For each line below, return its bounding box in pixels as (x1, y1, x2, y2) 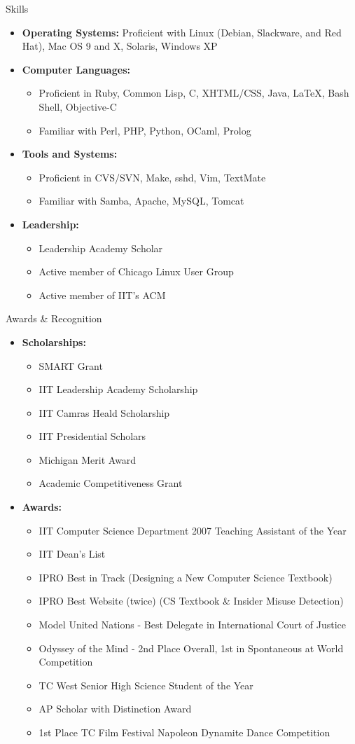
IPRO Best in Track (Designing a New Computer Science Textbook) (39, 570, 333, 584)
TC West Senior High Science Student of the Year (39, 677, 253, 692)
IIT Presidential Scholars (39, 429, 146, 443)
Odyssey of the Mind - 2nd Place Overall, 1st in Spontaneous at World (39, 640, 344, 655)
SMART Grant (39, 358, 103, 373)
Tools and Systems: (22, 146, 118, 161)
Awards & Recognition (6, 311, 102, 326)
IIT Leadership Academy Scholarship (39, 382, 198, 397)
